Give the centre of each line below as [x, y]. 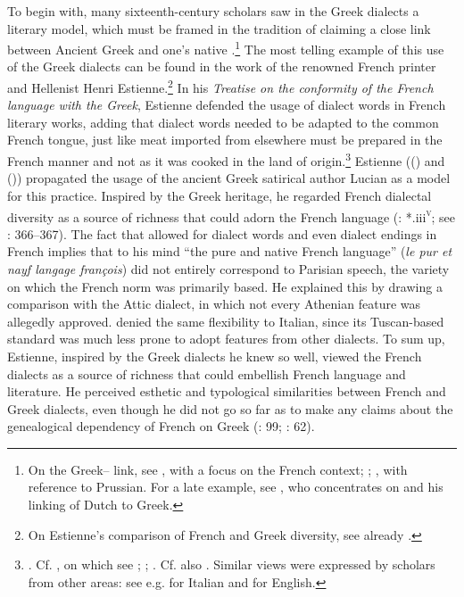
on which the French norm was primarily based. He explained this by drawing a [225, 286]
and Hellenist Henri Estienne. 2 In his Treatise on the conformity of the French [220, 86]
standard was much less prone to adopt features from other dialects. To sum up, [226, 339]
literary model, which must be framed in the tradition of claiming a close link [219, 28]
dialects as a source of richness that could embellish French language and [207, 373]
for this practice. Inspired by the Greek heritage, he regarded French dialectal [220, 195]
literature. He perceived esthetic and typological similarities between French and [227, 391]
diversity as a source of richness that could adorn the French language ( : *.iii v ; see [231, 215]
